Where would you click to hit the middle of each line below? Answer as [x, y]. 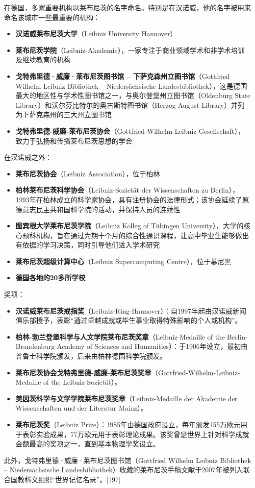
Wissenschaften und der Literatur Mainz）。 [81, 408]
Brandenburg [35, 346]
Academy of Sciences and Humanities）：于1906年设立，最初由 [153, 346]
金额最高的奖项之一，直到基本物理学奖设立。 [88, 444]
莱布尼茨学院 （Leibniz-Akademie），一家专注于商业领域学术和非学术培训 [130, 50]
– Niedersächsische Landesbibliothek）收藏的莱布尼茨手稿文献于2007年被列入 [124, 470]
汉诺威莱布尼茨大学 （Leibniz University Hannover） [96, 34]
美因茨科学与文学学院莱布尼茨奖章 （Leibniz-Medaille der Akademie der [127, 398]
